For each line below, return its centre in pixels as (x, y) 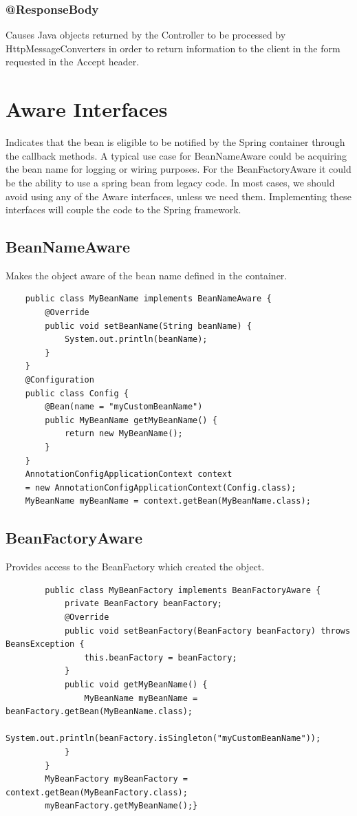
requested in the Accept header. (73, 62)
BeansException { (45, 644)
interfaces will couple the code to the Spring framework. (123, 210)
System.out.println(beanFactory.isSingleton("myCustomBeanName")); (163, 739)
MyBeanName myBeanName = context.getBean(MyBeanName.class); (168, 501)
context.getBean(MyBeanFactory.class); (97, 792)
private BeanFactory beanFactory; (143, 604)
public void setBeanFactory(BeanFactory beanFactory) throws (207, 631)
